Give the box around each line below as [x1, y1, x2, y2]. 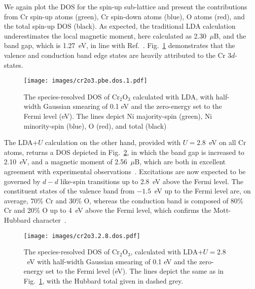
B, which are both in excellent [135, 156, 226, 167]
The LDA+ [4, 137, 38, 147]
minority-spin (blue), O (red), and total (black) [24, 120, 167, 131]
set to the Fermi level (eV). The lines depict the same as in [45, 266, 224, 276]
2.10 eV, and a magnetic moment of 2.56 [4, 156, 127, 167]
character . [33, 214, 67, 225]
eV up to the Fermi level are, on [154, 186, 251, 196]
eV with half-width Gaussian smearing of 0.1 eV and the [27, 256, 197, 266]
